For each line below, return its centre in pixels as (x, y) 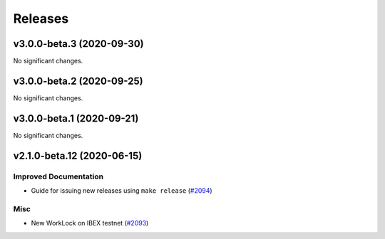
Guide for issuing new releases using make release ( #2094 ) (122, 191)
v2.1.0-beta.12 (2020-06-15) (78, 155)
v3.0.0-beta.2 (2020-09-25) (78, 81)
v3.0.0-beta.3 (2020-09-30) (78, 44)
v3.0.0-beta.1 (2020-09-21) (76, 118)
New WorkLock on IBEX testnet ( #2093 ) (90, 223)
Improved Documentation (58, 176)
